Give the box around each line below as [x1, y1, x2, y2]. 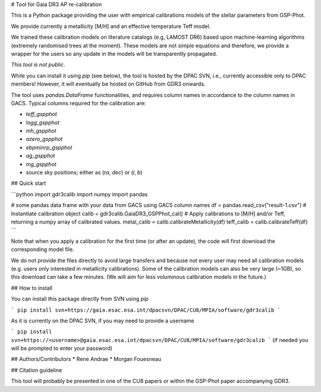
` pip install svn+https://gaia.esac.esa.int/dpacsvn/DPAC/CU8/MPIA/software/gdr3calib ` [11, 306, 281, 313]
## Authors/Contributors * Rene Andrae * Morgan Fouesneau [11, 356, 162, 363]
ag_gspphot [26, 152, 55, 159]
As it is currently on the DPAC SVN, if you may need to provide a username [11, 317, 194, 324]
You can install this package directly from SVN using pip [11, 295, 149, 303]
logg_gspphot [26, 119, 59, 126]
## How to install [11, 284, 53, 291]
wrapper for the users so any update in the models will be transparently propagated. [11, 50, 218, 57]
